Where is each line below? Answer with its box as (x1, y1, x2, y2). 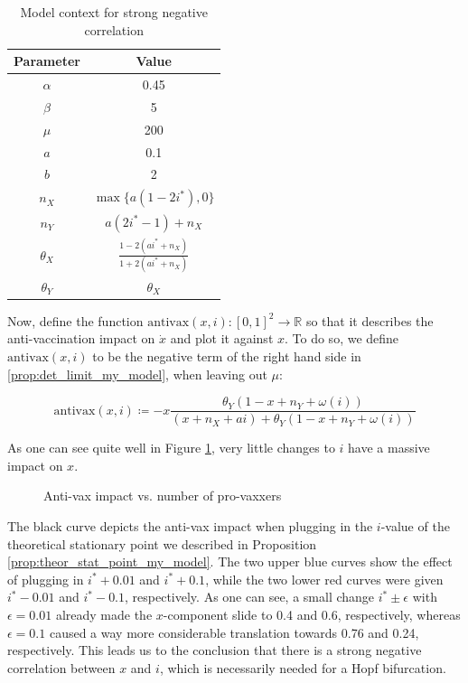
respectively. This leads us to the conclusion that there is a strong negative (7, 641, 422, 660)
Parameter (14, 51, 80, 70)
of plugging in (7, 569, 84, 588)
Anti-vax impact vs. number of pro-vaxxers (43, 486, 282, 505)
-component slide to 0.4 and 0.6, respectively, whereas (163, 604, 461, 623)
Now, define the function (7, 311, 144, 330)
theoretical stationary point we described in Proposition (7, 534, 317, 553)
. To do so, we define (285, 329, 399, 348)
